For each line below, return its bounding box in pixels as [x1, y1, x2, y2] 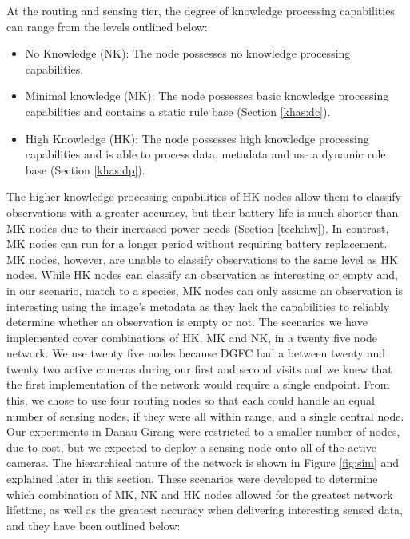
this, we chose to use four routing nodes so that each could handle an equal [6, 392, 375, 409]
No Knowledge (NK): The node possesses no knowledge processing [25, 45, 351, 62]
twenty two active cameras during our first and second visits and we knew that [6, 360, 392, 377]
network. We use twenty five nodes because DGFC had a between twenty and [6, 345, 385, 361]
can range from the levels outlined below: [6, 18, 208, 34]
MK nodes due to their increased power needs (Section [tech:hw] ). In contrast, [6, 219, 389, 236]
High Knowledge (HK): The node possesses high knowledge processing [25, 130, 369, 146]
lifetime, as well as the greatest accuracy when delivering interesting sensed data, [6, 501, 404, 518]
